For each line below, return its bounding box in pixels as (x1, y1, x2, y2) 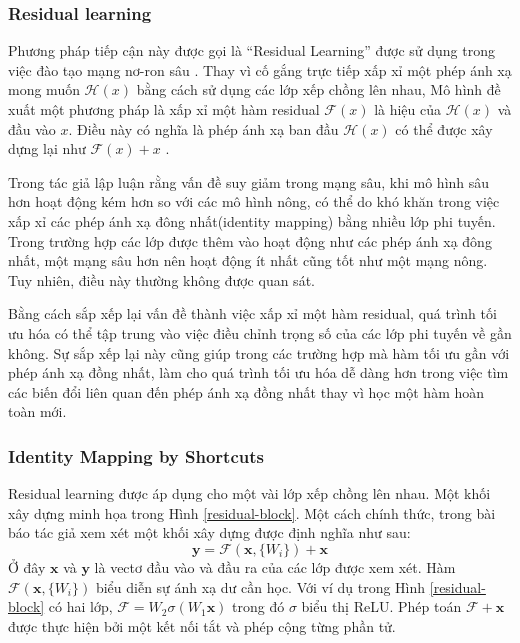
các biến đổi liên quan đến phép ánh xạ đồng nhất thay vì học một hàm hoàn (8, 381, 485, 402)
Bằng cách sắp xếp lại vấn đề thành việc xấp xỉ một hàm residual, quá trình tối (8, 303, 497, 324)
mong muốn (8, 79, 80, 100)
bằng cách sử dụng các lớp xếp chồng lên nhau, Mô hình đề (136, 79, 501, 100)
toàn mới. (8, 401, 67, 422)
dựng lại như (8, 138, 86, 159)
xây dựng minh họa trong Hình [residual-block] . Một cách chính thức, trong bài (8, 502, 496, 523)
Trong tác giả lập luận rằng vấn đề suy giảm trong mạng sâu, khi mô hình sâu (8, 171, 490, 192)
